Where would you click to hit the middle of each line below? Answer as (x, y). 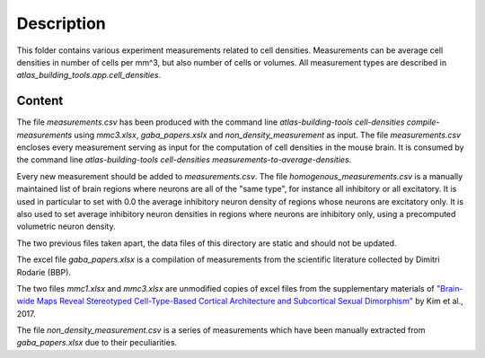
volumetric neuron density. (66, 227)
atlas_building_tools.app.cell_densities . (89, 75)
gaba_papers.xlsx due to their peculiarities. (97, 343)
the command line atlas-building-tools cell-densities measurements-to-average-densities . (184, 160)
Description (62, 23)
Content (40, 101)
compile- (423, 122)
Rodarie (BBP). (44, 272)
